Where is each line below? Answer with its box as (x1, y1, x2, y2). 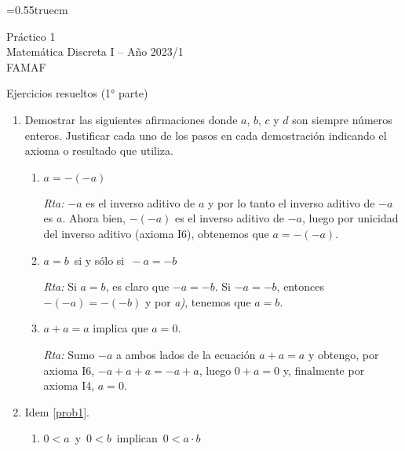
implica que (93, 320, 148, 336)
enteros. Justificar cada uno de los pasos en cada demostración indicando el (24, 126, 387, 143)
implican (116, 430, 158, 446)
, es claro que (105, 278, 170, 295)
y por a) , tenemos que (144, 293, 251, 310)
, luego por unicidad (301, 210, 399, 226)
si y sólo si (74, 251, 125, 268)
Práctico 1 (6, 27, 56, 44)
